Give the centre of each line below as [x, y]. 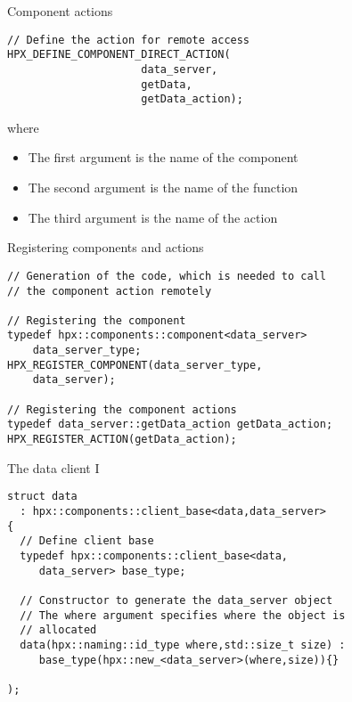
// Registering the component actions [122, 409]
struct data [42, 497]
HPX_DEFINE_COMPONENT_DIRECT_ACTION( [119, 55]
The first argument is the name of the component [163, 157]
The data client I [53, 467]
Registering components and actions [106, 247]
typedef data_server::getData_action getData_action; [170, 424]
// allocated [58, 630]
